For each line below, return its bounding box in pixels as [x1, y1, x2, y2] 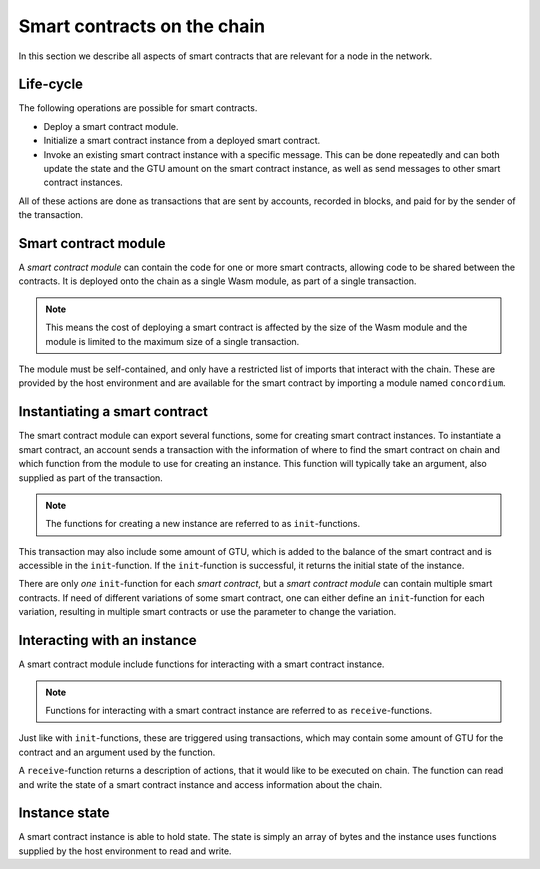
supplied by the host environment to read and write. [18, 845, 232, 857]
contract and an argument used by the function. [18, 746, 216, 758]
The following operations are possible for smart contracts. [18, 102, 258, 114]
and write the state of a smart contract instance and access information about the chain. [18, 778, 383, 790]
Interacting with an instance [18, 632, 197, 649]
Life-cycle [18, 76, 84, 93]
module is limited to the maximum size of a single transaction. [45, 335, 300, 347]
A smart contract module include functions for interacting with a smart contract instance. [18, 658, 385, 670]
